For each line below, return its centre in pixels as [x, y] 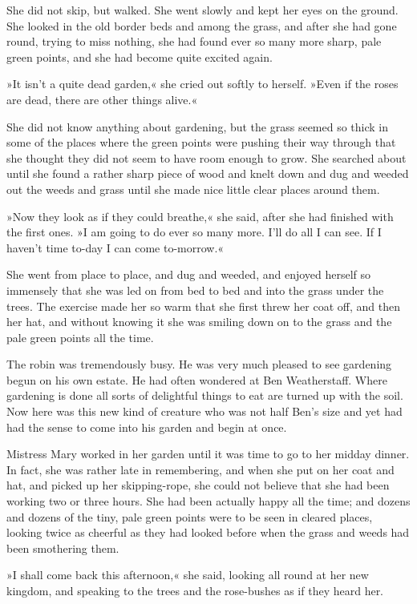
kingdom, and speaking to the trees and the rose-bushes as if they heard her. [195, 590]
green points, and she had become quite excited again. [140, 56]
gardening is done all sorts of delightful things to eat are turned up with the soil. [205, 395]
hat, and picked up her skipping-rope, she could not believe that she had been [198, 485]
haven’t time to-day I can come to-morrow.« [115, 247]
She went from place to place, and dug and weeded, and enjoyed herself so [189, 274]
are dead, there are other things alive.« [102, 99]
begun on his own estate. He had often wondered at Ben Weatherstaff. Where [197, 379]
